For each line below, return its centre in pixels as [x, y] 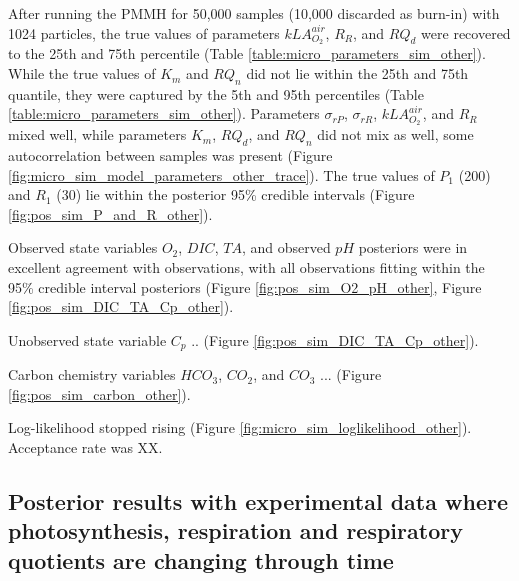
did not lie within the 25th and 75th [357, 73]
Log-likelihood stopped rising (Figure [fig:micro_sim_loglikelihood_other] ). [240, 427]
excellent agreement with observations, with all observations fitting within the [246, 267]
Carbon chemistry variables [92, 374]
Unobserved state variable [87, 339]
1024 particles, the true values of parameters [144, 32]
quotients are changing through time [201, 559]
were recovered [466, 32]
